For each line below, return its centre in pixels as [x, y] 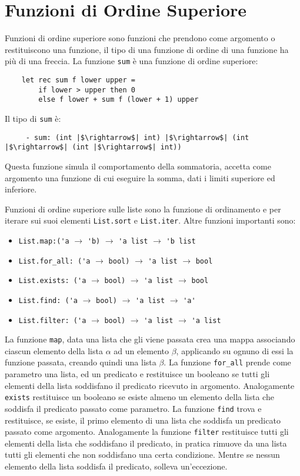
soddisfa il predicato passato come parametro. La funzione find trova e [133, 408]
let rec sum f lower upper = [78, 80]
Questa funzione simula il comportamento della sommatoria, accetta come [138, 166]
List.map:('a [44, 241]
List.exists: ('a [52, 281]
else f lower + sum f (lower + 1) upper [119, 100]
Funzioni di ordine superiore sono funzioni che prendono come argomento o [140, 38]
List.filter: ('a [52, 320]
